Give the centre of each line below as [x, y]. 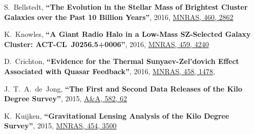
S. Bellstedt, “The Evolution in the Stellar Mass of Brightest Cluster [126, 7]
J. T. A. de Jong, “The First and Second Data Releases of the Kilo [123, 88]
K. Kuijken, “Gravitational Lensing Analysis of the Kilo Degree [117, 115]
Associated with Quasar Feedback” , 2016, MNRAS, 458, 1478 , [110, 71]
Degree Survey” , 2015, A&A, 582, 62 [66, 98]
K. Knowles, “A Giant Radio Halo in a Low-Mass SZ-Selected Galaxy [128, 34]
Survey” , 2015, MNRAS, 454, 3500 [60, 126]
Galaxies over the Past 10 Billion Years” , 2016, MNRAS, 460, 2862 [119, 17]
